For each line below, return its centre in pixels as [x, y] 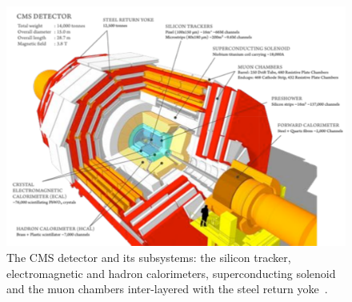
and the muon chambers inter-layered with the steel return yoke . [167, 289]
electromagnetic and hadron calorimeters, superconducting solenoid [171, 273]
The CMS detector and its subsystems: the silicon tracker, [149, 257]
